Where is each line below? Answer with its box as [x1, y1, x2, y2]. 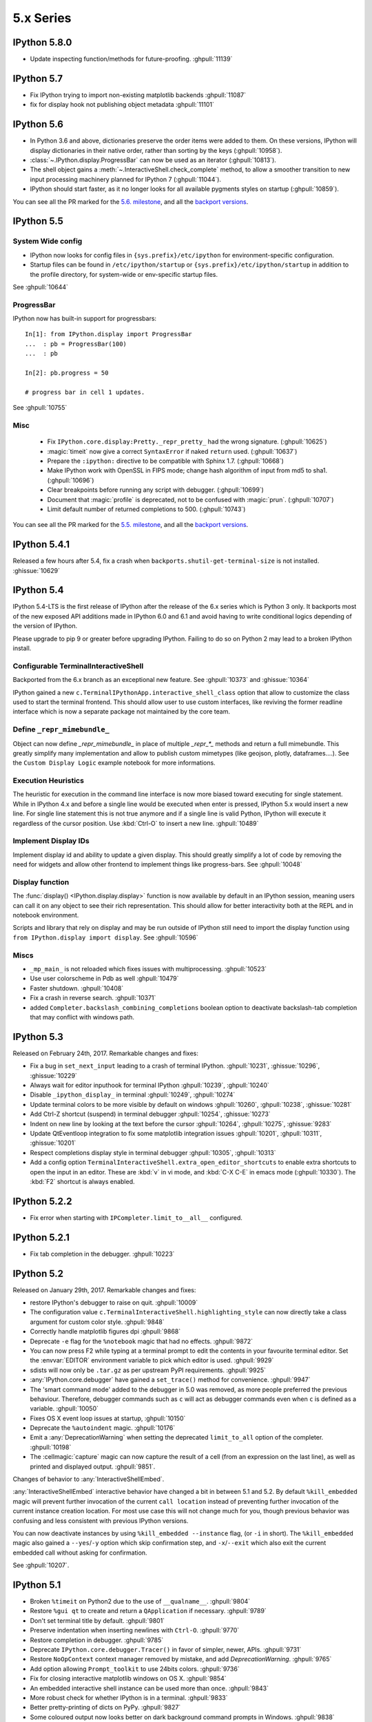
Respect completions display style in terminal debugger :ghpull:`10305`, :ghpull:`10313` [30, 1148, 276, 1156]
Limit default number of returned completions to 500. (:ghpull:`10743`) [47, 505, 246, 513]
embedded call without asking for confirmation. [12, 1548, 147, 1557]
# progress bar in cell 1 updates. [25, 388, 145, 396]
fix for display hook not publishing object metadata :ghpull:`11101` [30, 101, 215, 109]
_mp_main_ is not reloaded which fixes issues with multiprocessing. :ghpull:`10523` [30, 964, 267, 973]
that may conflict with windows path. [30, 1013, 134, 1021]
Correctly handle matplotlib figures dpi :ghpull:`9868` [30, 1327, 181, 1336]
